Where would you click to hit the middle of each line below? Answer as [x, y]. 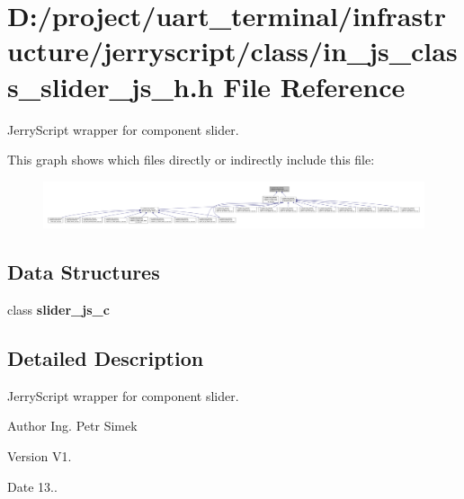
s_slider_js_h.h [111, 86]
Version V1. [40, 456]
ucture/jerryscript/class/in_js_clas [232, 51]
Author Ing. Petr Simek [72, 426]
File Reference [314, 86]
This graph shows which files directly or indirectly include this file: [191, 160]
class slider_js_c [58, 310]
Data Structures [84, 272]
